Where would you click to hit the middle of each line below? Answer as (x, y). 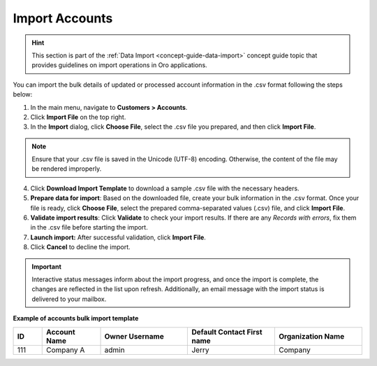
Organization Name (311, 336)
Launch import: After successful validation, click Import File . (118, 237)
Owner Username (134, 336)
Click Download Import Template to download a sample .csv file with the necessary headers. (165, 188)
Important (47, 267)
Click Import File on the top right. (78, 117)
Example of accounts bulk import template (76, 318)
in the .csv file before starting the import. (89, 227)
